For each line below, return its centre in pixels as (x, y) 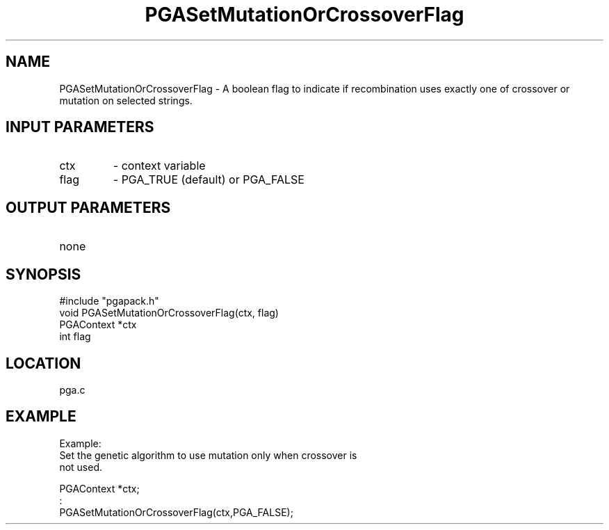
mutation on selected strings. (126, 100)
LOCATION (43, 363)
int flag (75, 337)
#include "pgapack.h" (109, 301)
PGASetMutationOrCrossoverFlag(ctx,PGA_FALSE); (176, 512)
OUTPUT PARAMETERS (88, 207)
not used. (81, 467)
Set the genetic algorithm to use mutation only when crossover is (208, 455)
